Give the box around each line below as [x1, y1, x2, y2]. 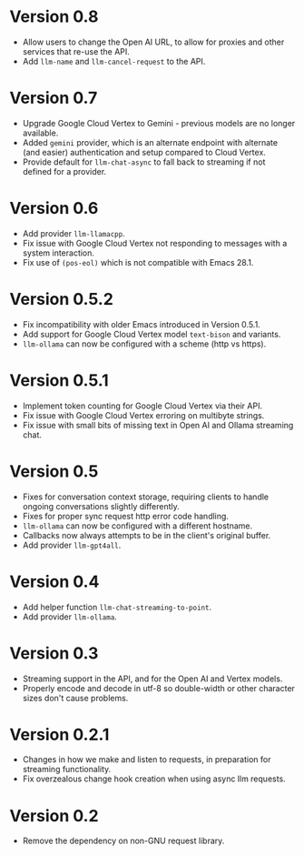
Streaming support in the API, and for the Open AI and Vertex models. [22, 673, 283, 684]
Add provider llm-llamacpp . [22, 227, 125, 238]
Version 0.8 [9, 6, 99, 27]
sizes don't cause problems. [22, 692, 129, 703]
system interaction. [22, 247, 95, 258]
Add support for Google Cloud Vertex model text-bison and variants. [22, 328, 281, 339]
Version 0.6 [9, 198, 99, 219]
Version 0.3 [9, 643, 99, 663]
